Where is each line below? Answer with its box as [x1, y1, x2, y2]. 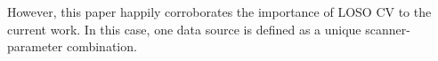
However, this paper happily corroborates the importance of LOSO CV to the [7, 3, 432, 20]
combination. [66, 37, 137, 56]
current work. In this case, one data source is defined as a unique [7, 19, 361, 38]
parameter [7, 37, 63, 56]
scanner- [365, 19, 410, 38]
